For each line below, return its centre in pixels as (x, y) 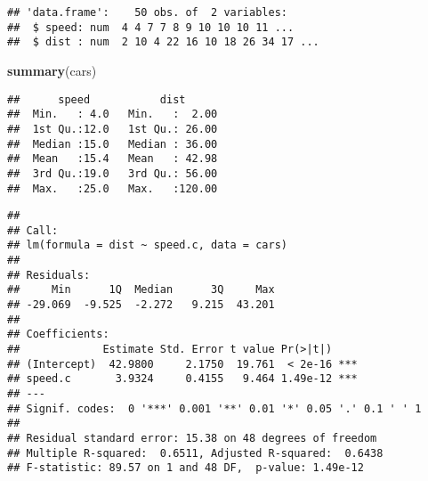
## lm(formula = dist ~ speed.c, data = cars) (147, 245)
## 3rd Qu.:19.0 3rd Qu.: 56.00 (113, 173)
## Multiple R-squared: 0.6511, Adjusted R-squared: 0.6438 (195, 453)
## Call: (33, 230)
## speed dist (97, 99)
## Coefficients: (58, 334)
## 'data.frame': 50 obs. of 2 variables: (147, 12)
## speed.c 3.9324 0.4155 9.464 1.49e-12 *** (182, 379)
